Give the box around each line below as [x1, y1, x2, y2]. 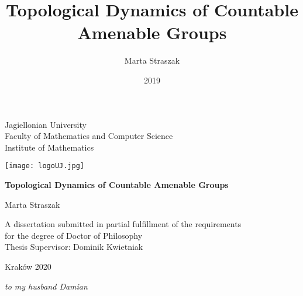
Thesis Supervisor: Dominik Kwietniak [5, 241, 143, 253]
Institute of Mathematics [5, 141, 94, 153]
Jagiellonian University [5, 118, 87, 130]
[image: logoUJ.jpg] [5, 162, 85, 170]
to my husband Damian [5, 280, 88, 292]
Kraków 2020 [5, 260, 51, 272]
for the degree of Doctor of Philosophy [5, 229, 143, 241]
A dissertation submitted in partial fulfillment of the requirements [5, 218, 242, 230]
